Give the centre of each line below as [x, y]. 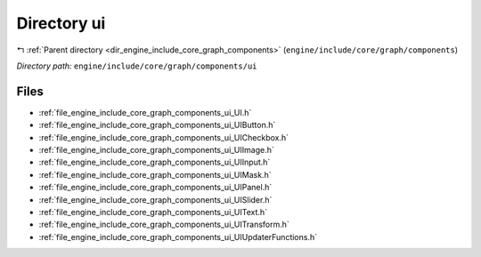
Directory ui [61, 23]
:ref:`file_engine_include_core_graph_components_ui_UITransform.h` [164, 225]
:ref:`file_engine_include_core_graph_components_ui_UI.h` [145, 112]
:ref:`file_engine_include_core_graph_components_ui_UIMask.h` [155, 174]
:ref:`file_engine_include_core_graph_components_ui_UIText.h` [153, 212]
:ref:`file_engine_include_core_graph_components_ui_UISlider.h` [155, 199]
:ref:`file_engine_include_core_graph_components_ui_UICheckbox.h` [164, 137]
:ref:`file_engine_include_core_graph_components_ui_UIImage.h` [157, 150]
